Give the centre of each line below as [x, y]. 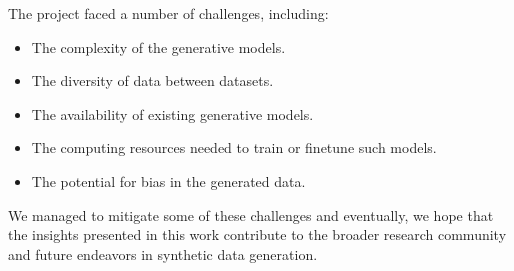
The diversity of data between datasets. [152, 80]
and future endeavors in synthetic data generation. [163, 253]
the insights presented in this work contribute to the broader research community [257, 234]
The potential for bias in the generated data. [168, 180]
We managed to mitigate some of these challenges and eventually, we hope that [251, 214]
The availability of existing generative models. [172, 113]
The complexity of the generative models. [158, 46]
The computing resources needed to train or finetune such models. [234, 147]
